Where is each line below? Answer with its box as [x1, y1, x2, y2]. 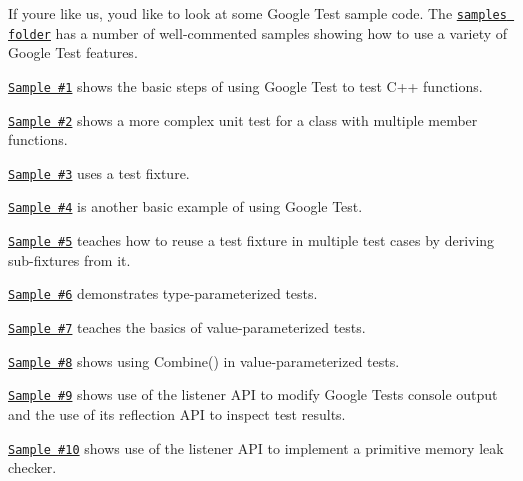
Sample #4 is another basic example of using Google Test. [8, 196, 363, 217]
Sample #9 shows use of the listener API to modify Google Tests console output [8, 384, 498, 405]
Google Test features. [8, 42, 138, 63]
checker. [8, 457, 57, 478]
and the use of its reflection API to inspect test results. [8, 404, 346, 424]
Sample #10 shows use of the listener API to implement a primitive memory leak [8, 437, 504, 458]
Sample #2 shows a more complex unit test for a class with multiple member [8, 109, 478, 130]
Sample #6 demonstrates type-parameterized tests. [8, 283, 318, 304]
